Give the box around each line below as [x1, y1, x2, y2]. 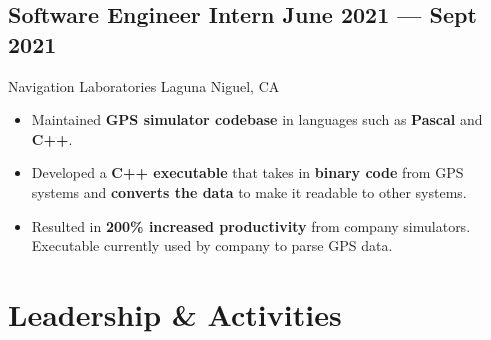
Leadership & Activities [8, 293, 342, 334]
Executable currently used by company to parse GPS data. [31, 235, 393, 256]
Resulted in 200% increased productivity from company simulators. [31, 215, 471, 236]
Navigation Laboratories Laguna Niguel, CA [8, 75, 280, 96]
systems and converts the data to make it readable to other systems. [31, 181, 467, 202]
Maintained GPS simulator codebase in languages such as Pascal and [31, 109, 483, 130]
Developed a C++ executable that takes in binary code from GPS [31, 162, 464, 183]
